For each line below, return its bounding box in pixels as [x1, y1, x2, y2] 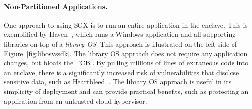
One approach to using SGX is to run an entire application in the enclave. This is [4, 19, 248, 30]
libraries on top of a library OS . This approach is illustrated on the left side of [4, 38, 237, 48]
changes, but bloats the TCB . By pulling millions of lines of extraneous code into [4, 58, 249, 68]
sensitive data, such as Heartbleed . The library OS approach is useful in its [4, 77, 232, 87]
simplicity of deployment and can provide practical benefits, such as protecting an [4, 86, 249, 96]
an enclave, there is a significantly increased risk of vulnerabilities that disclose [4, 67, 239, 77]
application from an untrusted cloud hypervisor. [4, 95, 147, 106]
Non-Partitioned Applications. [4, 1, 108, 11]
